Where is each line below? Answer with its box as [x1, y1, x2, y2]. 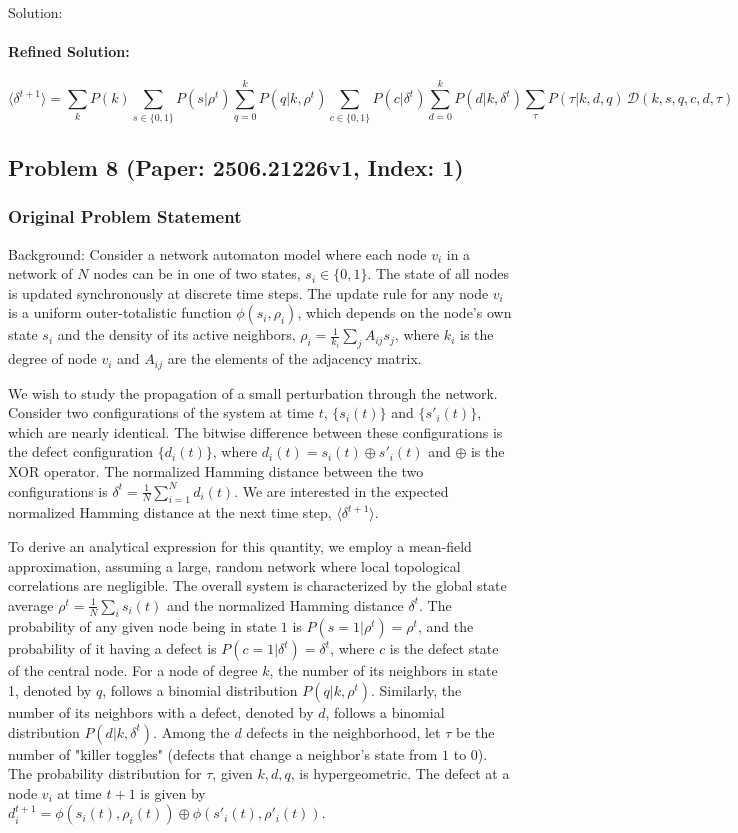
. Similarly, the [371, 680, 462, 701]
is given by [140, 782, 206, 803]
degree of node [8, 348, 97, 369]
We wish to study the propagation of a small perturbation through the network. [8, 382, 498, 403]
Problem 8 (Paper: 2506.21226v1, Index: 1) [8, 151, 464, 182]
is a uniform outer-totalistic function [8, 302, 232, 323]
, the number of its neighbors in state [269, 660, 498, 681]
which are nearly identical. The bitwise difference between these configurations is [8, 421, 503, 442]
